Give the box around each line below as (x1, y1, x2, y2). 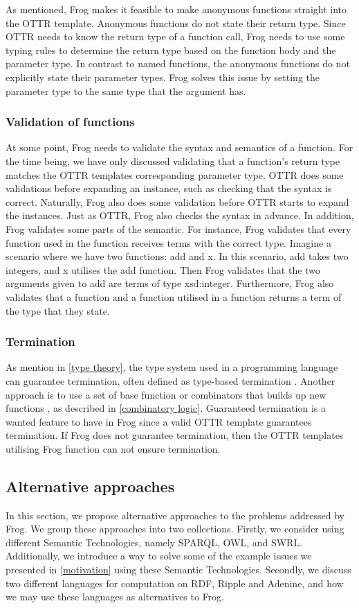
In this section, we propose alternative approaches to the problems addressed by (6, 507, 344, 522)
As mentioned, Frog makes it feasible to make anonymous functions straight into (6, 2, 347, 16)
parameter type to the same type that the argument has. (6, 83, 246, 98)
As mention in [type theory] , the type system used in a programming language (6, 360, 338, 374)
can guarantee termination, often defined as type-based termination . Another (6, 373, 335, 388)
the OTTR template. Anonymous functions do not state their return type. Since (6, 15, 346, 30)
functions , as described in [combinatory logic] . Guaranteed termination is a (6, 401, 326, 415)
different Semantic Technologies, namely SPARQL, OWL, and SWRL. (6, 535, 303, 549)
